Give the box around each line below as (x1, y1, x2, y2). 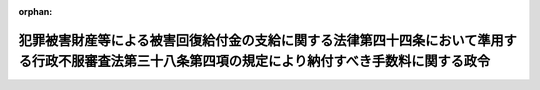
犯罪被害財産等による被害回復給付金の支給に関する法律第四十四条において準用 (18, 31, 504, 49)
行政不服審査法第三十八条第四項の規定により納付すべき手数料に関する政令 (31, 53, 491, 70)
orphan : (18, 6, 53, 17)
